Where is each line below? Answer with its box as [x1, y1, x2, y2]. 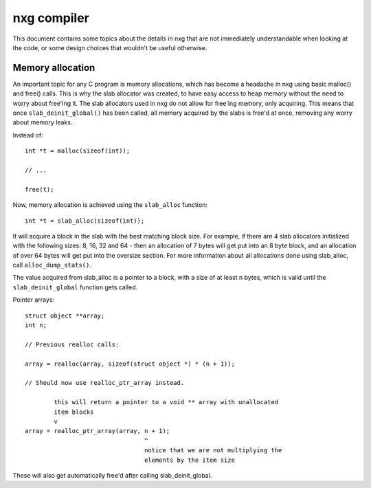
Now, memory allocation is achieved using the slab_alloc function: [12, 201, 207, 209]
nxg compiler [12, 10, 89, 25]
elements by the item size [144, 456, 235, 464]
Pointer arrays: [12, 296, 55, 304]
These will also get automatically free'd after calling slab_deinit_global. [12, 471, 212, 479]
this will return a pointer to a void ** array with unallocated [54, 399, 279, 406]
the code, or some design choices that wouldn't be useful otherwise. [12, 43, 207, 52]
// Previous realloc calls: [25, 340, 120, 348]
